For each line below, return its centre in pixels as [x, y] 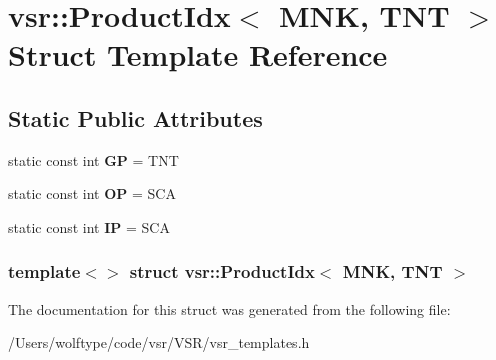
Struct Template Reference [198, 54]
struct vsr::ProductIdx [222, 271]
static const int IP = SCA [89, 226]
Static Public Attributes [135, 117]
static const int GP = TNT [93, 159]
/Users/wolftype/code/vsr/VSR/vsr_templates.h [159, 342]
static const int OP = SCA [92, 193]
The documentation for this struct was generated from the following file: [229, 308]
